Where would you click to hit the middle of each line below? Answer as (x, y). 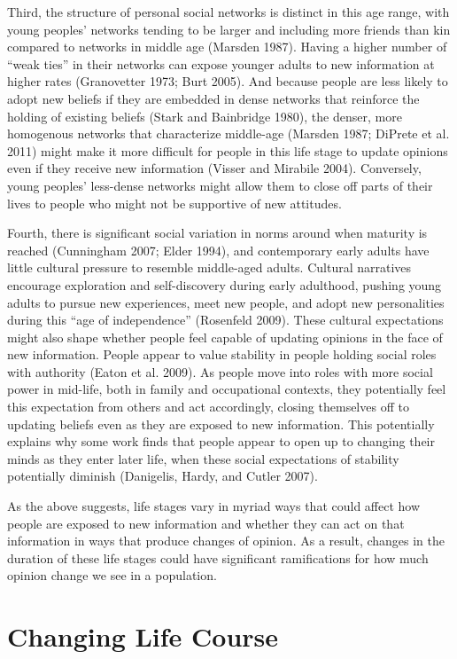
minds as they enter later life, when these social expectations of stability (203, 458)
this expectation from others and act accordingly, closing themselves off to (208, 407)
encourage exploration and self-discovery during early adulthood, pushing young (225, 284)
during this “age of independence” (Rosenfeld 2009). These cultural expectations (225, 320)
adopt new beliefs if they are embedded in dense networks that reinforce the (213, 98)
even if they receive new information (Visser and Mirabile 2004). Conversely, (214, 168)
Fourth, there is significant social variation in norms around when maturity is (217, 233)
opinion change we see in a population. (112, 575)
